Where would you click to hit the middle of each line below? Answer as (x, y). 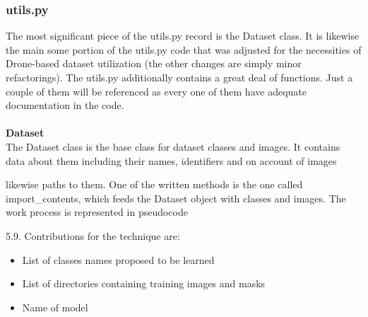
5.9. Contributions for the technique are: (93, 235)
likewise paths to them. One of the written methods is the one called (154, 184)
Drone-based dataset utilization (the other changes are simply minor (154, 63)
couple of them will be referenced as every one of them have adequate (156, 91)
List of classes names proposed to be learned (118, 259)
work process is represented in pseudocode (97, 212)
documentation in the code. (65, 105)
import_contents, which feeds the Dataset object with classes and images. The (176, 198)
